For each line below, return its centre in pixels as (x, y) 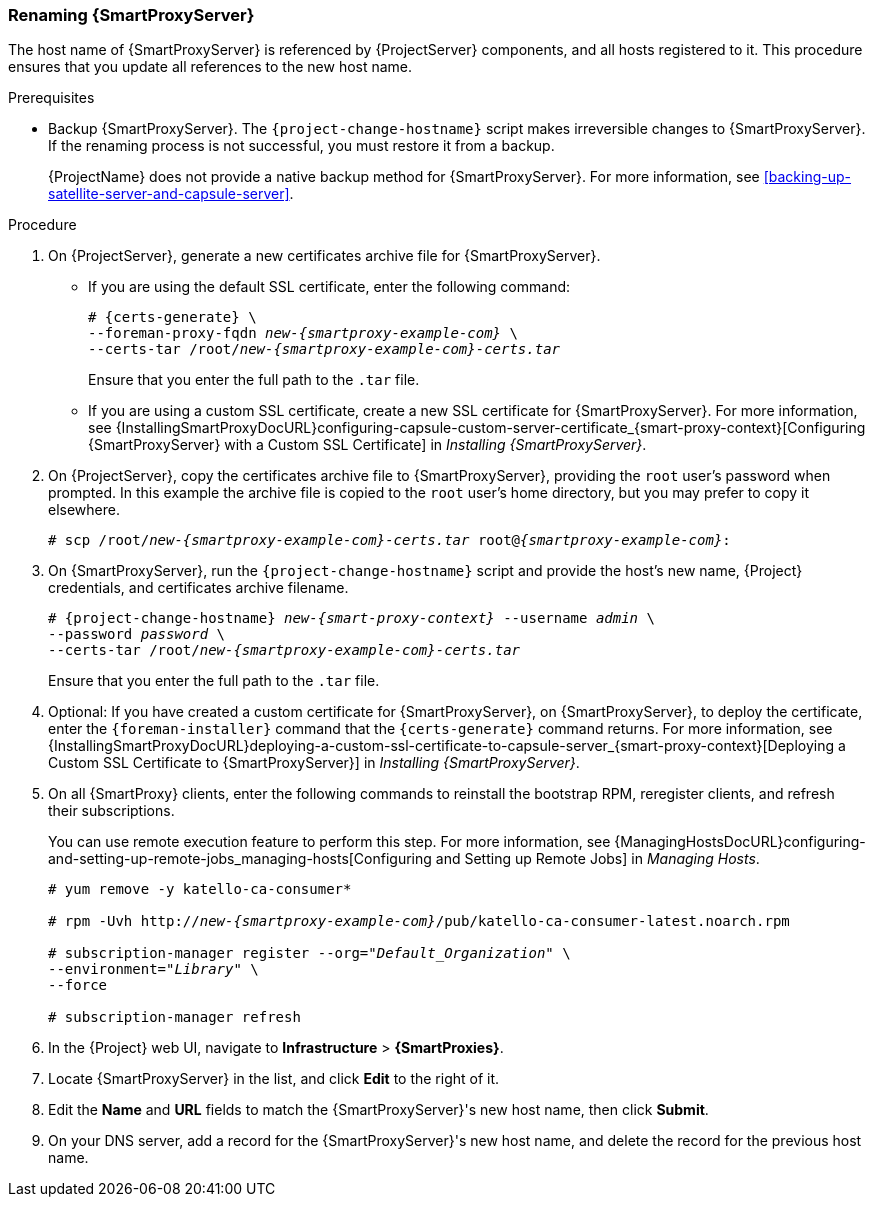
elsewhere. (84, 510)
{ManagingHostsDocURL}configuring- (740, 842)
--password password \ (137, 634)
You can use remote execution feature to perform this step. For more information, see (329, 842)
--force (78, 985)
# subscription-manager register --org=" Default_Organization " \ (309, 953)
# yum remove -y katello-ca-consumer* (200, 889)
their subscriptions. (111, 811)
